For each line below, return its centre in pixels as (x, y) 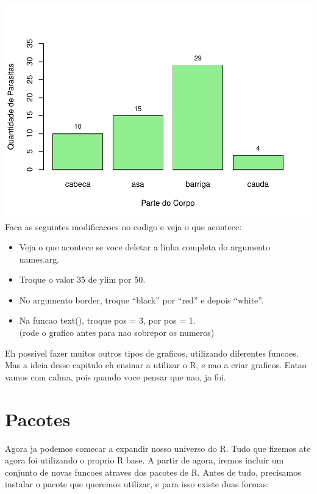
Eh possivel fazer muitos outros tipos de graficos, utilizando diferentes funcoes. (152, 353)
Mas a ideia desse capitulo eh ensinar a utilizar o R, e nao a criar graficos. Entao (156, 365)
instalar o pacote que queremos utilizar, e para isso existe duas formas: (137, 484)
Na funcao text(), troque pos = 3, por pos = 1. (107, 320)
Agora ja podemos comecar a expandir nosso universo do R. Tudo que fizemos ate (158, 448)
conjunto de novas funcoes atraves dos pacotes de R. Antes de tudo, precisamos (153, 472)
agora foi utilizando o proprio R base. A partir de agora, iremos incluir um (144, 460)
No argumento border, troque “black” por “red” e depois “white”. (141, 300)
